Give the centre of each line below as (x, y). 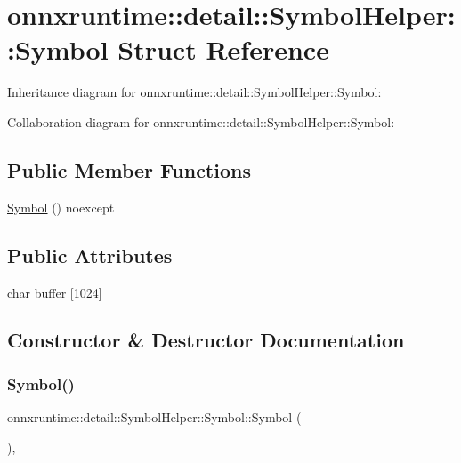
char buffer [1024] (55, 292)
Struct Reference (223, 49)
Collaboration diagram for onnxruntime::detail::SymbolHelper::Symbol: (201, 121)
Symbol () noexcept (61, 207)
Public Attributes (90, 255)
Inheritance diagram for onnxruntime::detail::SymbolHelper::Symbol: (194, 92)
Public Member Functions (129, 169)
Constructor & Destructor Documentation (206, 340)
